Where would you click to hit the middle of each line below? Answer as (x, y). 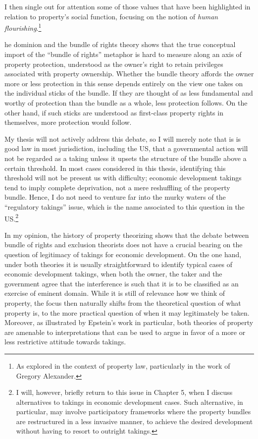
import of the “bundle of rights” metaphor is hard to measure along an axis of (123, 54)
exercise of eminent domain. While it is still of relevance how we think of (115, 293)
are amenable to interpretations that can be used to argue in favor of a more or (125, 332)
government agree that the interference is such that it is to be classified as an (122, 283)
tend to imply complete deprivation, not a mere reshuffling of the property (117, 187)
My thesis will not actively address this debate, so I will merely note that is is (123, 138)
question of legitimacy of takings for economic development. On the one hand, (123, 254)
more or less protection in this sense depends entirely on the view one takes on (124, 83)
